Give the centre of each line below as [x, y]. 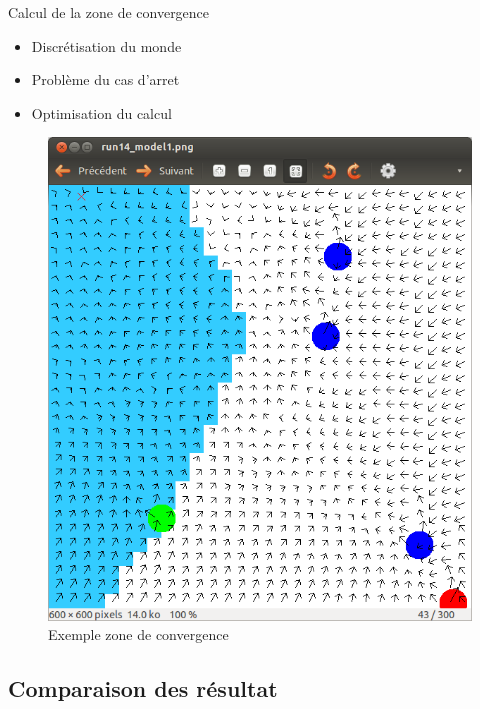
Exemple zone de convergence [138, 634]
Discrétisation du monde [106, 45]
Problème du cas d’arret [105, 79]
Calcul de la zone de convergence [109, 12]
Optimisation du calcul [101, 112]
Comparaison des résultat [143, 688]
